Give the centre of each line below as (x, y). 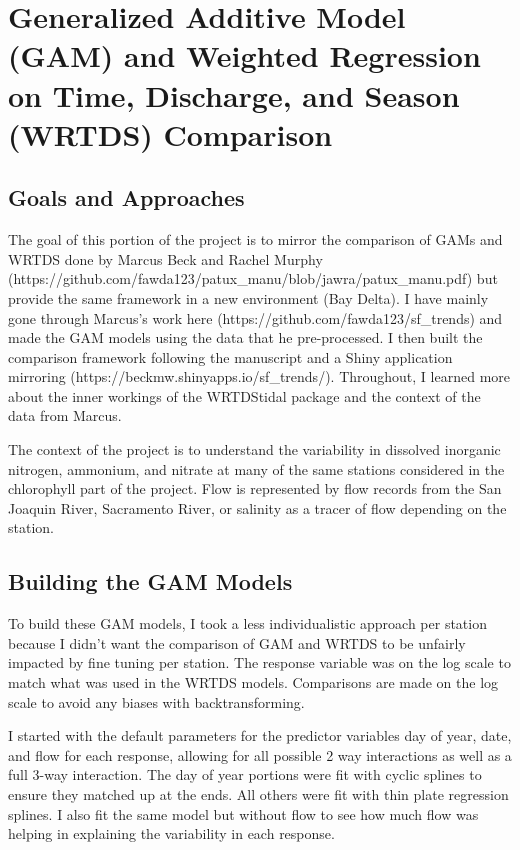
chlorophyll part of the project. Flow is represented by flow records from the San (255, 488)
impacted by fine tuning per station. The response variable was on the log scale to (259, 662)
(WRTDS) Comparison (170, 133)
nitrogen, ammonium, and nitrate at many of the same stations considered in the (256, 468)
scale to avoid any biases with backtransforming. (156, 701)
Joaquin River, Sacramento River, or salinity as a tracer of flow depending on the (257, 507)
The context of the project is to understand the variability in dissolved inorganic (254, 449)
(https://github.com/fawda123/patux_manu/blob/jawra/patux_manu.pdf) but (253, 278)
